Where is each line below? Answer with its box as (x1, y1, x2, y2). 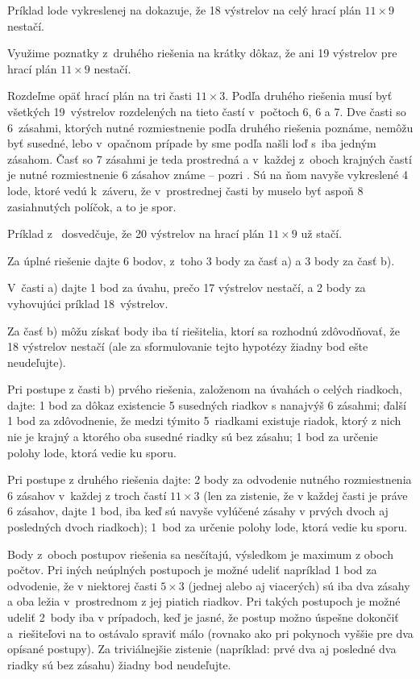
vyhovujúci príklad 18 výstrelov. (7, 294, 168, 311)
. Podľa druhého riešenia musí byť (225, 87, 393, 104)
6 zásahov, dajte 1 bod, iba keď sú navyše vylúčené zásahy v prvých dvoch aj (7, 502, 389, 519)
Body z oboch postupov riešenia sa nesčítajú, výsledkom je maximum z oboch (7, 545, 393, 562)
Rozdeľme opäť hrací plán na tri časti (7, 87, 193, 104)
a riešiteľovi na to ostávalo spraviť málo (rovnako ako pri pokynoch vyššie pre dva (7, 624, 414, 641)
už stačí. (301, 225, 343, 242)
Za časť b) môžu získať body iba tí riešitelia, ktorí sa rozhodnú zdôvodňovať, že (7, 322, 400, 339)
